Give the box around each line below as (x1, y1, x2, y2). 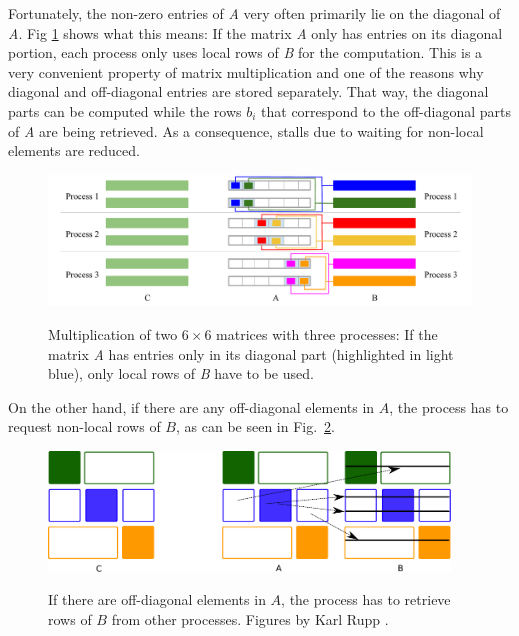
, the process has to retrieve (281, 589, 451, 610)
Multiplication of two (48, 324, 178, 345)
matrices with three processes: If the (216, 324, 438, 345)
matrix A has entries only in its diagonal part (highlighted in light (48, 343, 454, 364)
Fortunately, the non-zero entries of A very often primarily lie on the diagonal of (8, 3, 501, 23)
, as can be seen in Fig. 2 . (175, 416, 335, 437)
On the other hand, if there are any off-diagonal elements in (8, 396, 375, 417)
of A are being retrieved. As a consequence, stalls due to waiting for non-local (8, 120, 484, 141)
